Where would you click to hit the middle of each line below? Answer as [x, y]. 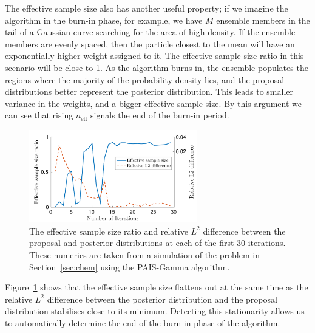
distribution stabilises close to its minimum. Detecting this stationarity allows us [155, 311]
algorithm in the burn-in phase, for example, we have [104, 20]
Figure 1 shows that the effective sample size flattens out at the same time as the [157, 287]
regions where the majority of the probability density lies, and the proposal [145, 79]
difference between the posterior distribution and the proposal [162, 299]
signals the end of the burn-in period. [160, 115]
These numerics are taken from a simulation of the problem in [144, 255]
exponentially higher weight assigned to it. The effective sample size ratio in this [154, 56]
